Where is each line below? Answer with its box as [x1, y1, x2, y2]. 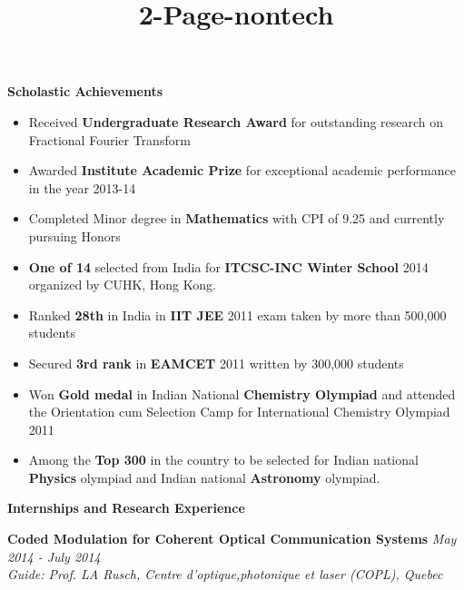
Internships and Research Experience [7, 498, 245, 517]
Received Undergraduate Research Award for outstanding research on [28, 112, 444, 131]
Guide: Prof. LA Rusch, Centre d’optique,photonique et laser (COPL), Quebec [7, 565, 443, 584]
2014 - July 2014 [7, 546, 101, 565]
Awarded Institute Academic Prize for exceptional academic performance [28, 161, 456, 180]
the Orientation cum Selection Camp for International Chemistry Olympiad [28, 402, 450, 421]
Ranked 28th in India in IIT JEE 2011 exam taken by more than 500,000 [28, 305, 447, 324]
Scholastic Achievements [7, 82, 163, 101]
